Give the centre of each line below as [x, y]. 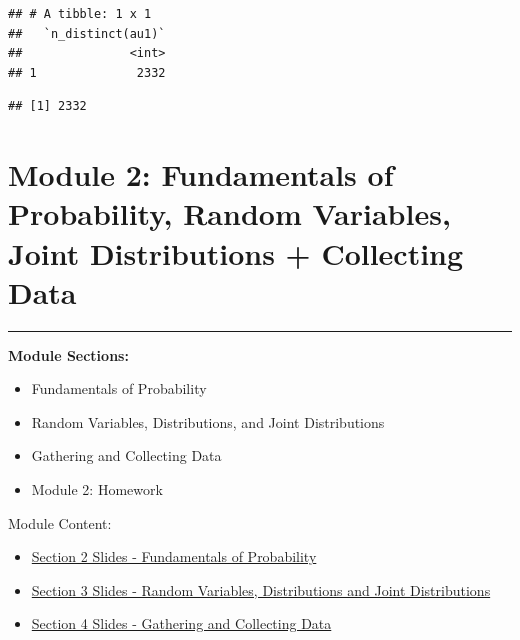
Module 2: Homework [97, 489]
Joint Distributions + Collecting [236, 252]
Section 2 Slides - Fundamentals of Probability [174, 556]
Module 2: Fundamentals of [201, 174]
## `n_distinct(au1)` [87, 33]
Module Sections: [68, 354]
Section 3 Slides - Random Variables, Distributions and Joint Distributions [261, 589]
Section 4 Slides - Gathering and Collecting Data [181, 623]
